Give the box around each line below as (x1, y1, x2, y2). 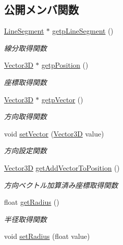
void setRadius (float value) (4, 231, 90, 241)
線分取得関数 (4, 42, 47, 53)
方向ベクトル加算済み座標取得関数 (4, 179, 118, 190)
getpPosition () (41, 60, 88, 70)
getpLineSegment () (52, 25, 114, 36)
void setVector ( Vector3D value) (4, 128, 104, 139)
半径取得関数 (4, 213, 47, 224)
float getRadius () (4, 197, 59, 207)
